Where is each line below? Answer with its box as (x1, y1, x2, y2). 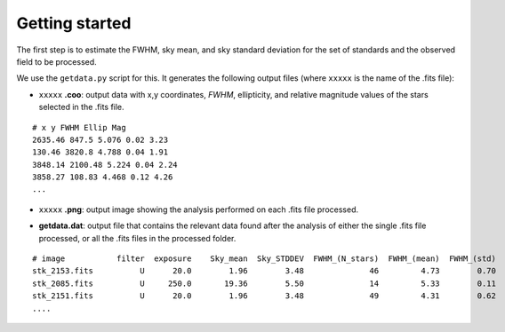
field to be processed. (16, 56, 97, 67)
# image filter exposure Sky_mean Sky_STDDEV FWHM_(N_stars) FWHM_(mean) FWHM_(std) (32, 254, 497, 264)
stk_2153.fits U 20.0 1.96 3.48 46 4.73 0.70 (32, 266, 497, 276)
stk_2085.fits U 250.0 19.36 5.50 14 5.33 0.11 (32, 278, 497, 289)
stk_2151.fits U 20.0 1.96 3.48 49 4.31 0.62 (32, 291, 497, 301)
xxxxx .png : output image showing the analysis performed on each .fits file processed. (38, 204, 359, 215)
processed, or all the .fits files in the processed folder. (38, 233, 236, 243)
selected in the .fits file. (38, 102, 124, 113)
